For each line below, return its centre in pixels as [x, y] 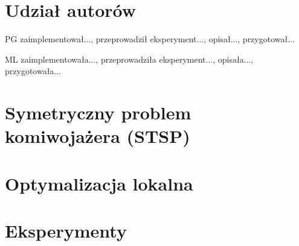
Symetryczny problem [98, 112]
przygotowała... [33, 71]
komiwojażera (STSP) [98, 136]
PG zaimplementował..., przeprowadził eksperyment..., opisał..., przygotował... [150, 39]
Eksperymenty [66, 231]
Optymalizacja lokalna [99, 183]
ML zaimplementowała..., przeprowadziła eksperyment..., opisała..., [129, 59]
